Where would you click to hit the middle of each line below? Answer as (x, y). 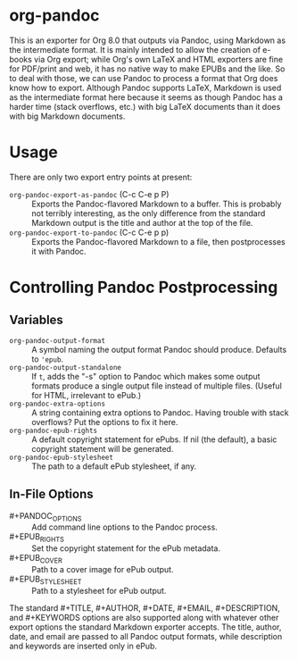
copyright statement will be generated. (103, 448)
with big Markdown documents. (67, 116)
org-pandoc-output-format (57, 340)
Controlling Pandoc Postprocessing (144, 288)
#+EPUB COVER (36, 559)
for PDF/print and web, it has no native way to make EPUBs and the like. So (147, 69)
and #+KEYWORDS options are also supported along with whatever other (144, 617)
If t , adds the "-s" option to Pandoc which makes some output (146, 376)
